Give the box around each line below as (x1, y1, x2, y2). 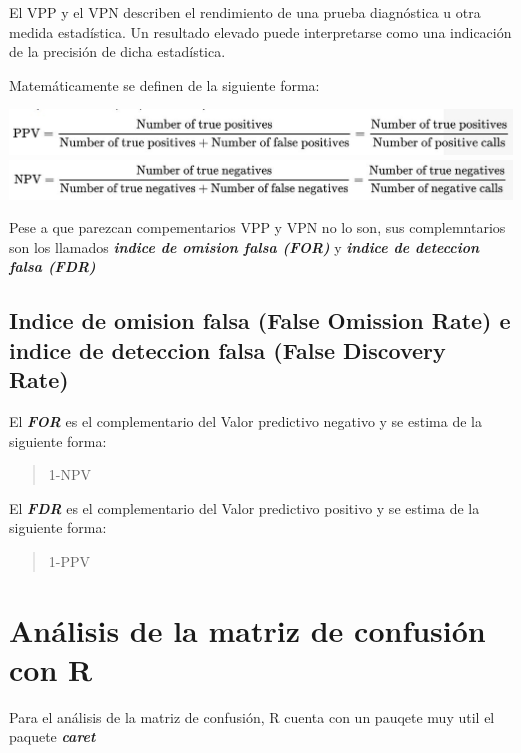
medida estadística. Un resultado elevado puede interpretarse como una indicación (9, 21, 512, 42)
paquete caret (9, 726, 96, 747)
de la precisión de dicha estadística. (9, 41, 226, 62)
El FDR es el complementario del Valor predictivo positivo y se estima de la (9, 497, 480, 518)
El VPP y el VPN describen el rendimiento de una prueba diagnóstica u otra (9, 2, 481, 22)
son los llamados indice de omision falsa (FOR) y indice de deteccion (9, 236, 480, 257)
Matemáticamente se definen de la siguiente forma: (9, 74, 320, 95)
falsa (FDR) (9, 256, 96, 277)
